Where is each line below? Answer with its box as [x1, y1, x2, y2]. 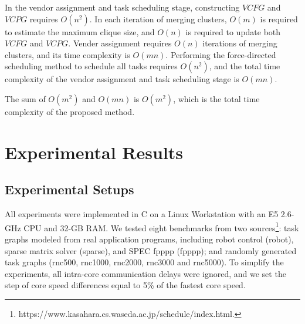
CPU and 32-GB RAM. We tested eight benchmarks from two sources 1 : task [23, 220, 299, 234]
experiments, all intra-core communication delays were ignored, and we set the [5, 267, 286, 279]
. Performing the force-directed [165, 48, 276, 60]
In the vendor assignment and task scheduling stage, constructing [5, 1, 240, 13]
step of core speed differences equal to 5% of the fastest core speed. [5, 279, 246, 291]
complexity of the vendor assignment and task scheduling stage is [5, 73, 239, 85]
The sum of [5, 92, 46, 104]
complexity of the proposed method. [5, 105, 135, 117]
